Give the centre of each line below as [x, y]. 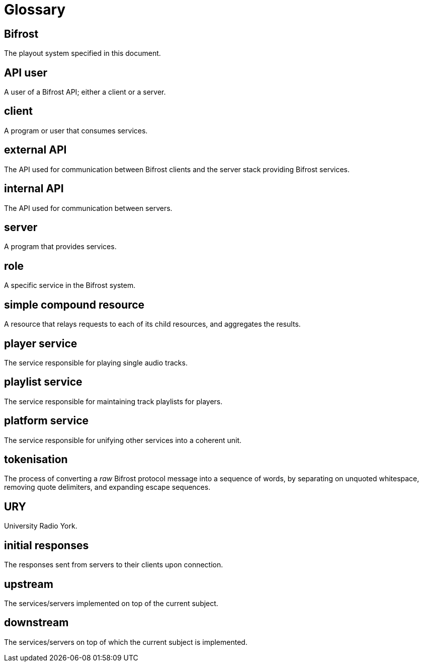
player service [41, 343]
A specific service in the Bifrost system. [70, 285]
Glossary [35, 10]
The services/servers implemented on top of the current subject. [111, 603]
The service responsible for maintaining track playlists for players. [113, 401]
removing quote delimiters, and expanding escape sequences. [107, 487]
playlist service [43, 382]
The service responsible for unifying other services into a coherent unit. [123, 440]
